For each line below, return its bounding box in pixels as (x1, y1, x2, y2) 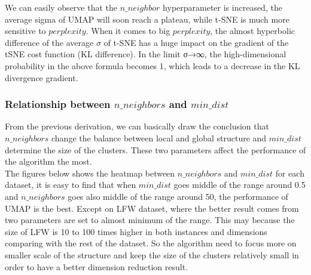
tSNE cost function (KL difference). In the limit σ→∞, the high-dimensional (5, 48, 286, 60)
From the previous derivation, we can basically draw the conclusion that (5, 120, 269, 132)
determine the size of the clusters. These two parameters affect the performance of (5, 143, 306, 156)
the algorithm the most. (5, 155, 92, 168)
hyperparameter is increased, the (163, 1, 282, 13)
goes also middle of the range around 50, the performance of (68, 190, 288, 202)
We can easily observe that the (5, 1, 118, 13)
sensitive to (5, 24, 46, 37)
